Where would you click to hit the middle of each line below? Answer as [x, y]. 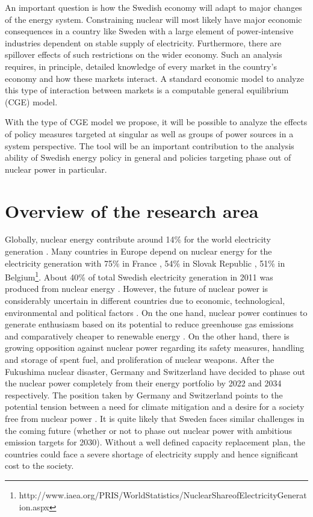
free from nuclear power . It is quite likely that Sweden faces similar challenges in [155, 418]
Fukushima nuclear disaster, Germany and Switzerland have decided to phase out [155, 371]
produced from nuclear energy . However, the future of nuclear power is [137, 289]
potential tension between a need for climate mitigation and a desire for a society [155, 407]
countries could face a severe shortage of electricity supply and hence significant [152, 454]
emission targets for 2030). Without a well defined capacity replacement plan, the [155, 442]
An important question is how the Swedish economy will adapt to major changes [153, 7]
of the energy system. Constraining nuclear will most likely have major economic [153, 19]
